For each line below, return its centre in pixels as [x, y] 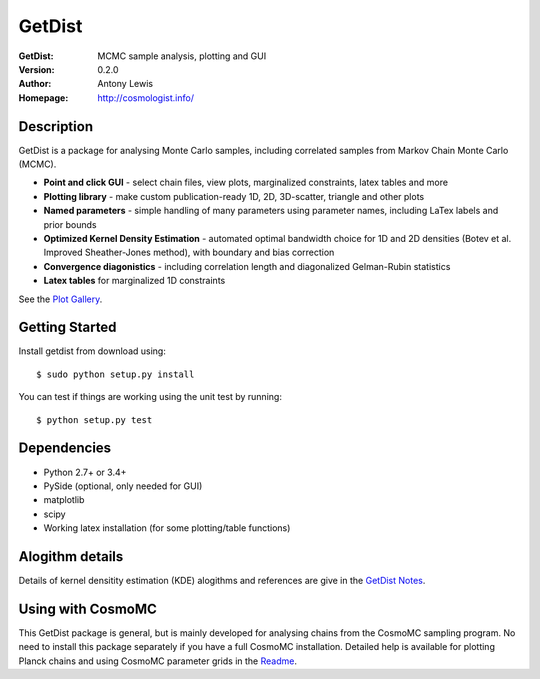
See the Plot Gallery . [60, 299]
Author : [35, 84]
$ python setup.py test [94, 419]
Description [56, 126]
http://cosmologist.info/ [146, 97]
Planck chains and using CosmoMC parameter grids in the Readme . [157, 661]
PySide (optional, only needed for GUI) [123, 486]
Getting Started [67, 327]
